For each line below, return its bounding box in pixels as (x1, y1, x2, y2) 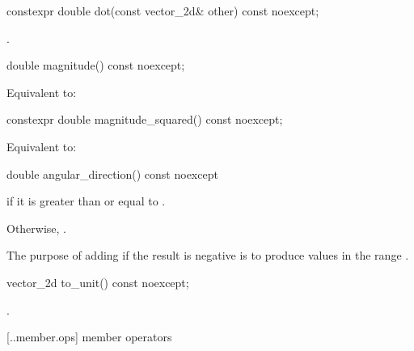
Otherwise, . (6, 219, 67, 236)
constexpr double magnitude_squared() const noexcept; (6, 111, 283, 128)
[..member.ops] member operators (6, 328, 172, 345)
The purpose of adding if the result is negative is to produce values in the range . (6, 247, 409, 264)
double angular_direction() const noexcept (6, 165, 218, 182)
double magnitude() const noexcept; (6, 57, 185, 74)
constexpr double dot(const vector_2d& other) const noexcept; (6, 2, 319, 19)
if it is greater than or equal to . (6, 192, 166, 209)
